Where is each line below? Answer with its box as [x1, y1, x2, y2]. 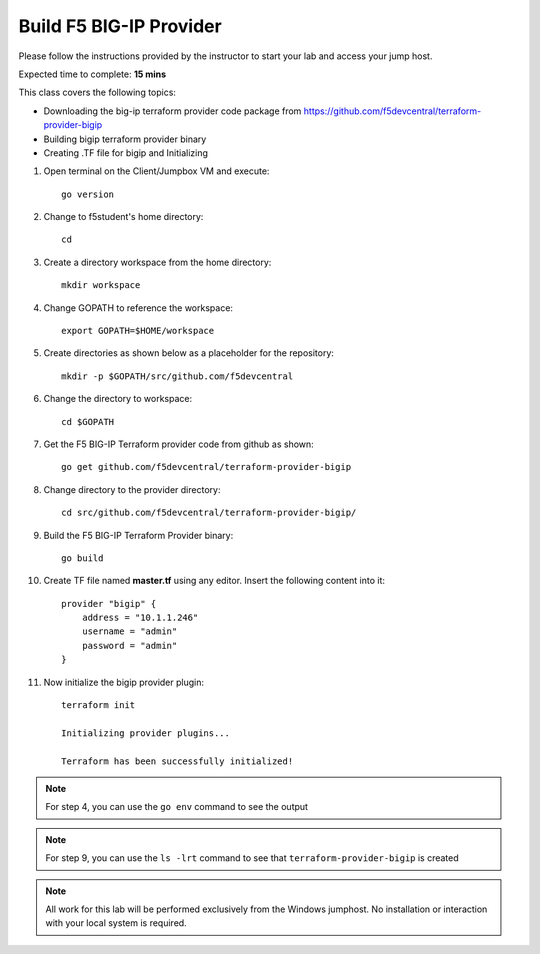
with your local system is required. [45, 917, 187, 929]
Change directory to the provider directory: [43, 483, 221, 495]
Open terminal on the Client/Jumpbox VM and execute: [43, 165, 270, 177]
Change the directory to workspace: [43, 393, 193, 405]
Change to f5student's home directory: [43, 211, 204, 223]
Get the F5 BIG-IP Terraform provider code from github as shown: [43, 438, 314, 450]
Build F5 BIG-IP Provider [18, 15, 222, 37]
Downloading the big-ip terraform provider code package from [43, 105, 302, 117]
